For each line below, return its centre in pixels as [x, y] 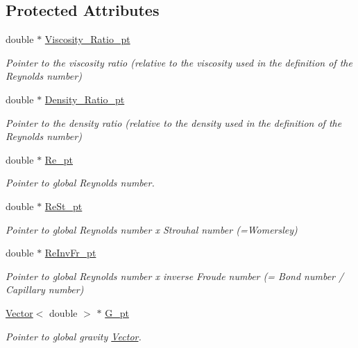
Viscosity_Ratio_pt [87, 39]
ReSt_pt [63, 206]
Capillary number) [45, 289]
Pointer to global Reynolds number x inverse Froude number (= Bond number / [175, 276]
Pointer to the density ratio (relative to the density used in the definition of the [174, 122]
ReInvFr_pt [70, 253]
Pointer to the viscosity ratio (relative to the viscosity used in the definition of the [179, 62]
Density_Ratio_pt [85, 99]
